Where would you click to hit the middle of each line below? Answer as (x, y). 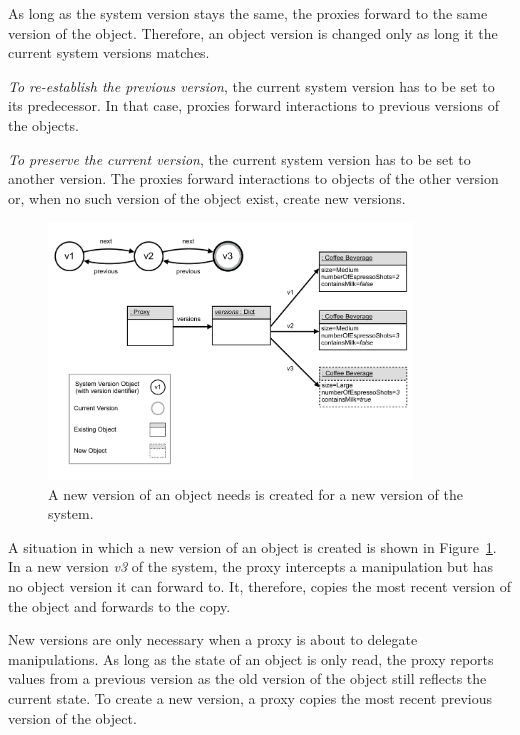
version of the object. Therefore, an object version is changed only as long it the (253, 32)
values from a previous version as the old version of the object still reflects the (247, 678)
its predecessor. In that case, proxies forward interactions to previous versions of (253, 105)
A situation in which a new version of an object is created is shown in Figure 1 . (252, 546)
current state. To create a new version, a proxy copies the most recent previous (250, 697)
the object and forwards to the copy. (119, 605)
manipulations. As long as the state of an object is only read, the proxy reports (251, 658)
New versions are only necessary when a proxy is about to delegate (213, 639)
